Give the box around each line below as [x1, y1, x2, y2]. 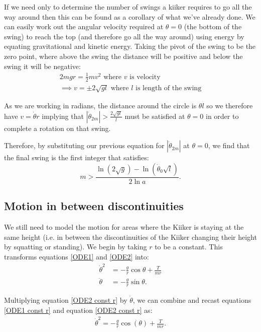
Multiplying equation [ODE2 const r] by [4, 295, 127, 305]
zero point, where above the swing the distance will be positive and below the [4, 50, 243, 61]
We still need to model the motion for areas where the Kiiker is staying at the [4, 222, 244, 232]
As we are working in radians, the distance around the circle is [4, 100, 197, 111]
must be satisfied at [124, 110, 185, 121]
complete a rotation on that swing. [4, 122, 111, 133]
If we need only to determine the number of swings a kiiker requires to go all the [4, 2, 252, 12]
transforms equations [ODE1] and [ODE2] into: [4, 251, 149, 261]
